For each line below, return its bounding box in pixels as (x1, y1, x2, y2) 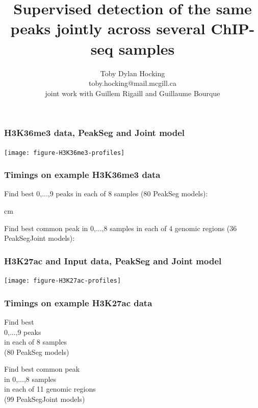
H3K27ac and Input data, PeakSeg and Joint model (4, 254, 222, 267)
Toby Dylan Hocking (100, 67, 165, 78)
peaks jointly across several (10, 18, 205, 39)
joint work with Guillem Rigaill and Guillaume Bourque (45, 87, 220, 98)
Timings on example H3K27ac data (4, 296, 152, 309)
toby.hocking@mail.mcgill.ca (89, 78, 176, 88)
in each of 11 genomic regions (4, 383, 96, 394)
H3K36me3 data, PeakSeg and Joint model (4, 126, 185, 139)
